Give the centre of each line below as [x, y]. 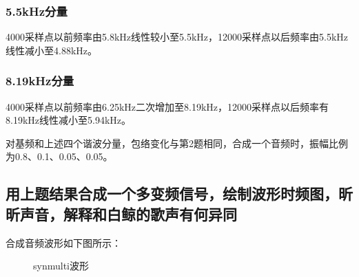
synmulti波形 [61, 266]
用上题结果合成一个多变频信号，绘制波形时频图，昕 [179, 193]
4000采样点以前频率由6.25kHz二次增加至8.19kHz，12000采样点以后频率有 [167, 106]
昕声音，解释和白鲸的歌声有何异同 [121, 213]
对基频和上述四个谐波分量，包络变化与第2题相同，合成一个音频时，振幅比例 [177, 143]
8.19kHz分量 [40, 81]
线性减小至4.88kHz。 [51, 50]
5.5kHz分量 [37, 11]
